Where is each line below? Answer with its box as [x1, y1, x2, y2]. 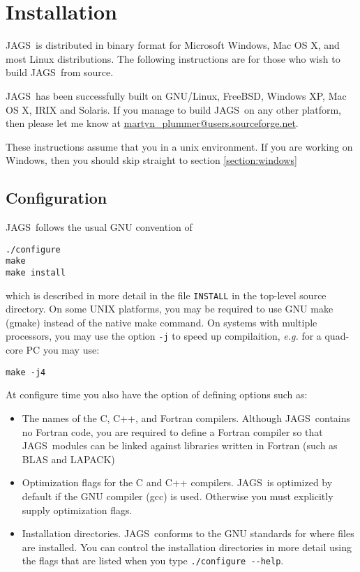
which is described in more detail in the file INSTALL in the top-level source [6, 287, 327, 302]
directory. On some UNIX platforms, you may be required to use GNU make [6, 301, 333, 316]
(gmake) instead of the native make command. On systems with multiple [6, 315, 317, 329]
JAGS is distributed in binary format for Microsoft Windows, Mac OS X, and [6, 38, 340, 52]
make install [6, 267, 66, 278]
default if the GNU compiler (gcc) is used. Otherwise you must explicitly [22, 488, 333, 503]
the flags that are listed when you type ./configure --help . [22, 553, 284, 568]
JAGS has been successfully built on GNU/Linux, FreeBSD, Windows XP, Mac [6, 88, 347, 103]
